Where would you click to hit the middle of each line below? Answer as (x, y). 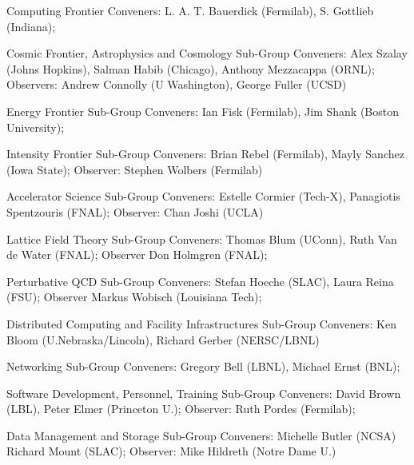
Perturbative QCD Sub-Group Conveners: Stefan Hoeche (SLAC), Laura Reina (200, 281)
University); (36, 127)
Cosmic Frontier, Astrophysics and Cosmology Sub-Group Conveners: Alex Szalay (207, 53)
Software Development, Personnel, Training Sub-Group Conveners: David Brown (204, 393)
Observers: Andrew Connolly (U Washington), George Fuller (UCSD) (177, 84)
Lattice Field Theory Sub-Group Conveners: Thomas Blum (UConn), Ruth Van (202, 238)
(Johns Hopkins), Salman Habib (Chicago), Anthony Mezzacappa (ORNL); (191, 68)
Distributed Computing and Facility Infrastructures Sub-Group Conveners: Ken (201, 323)
